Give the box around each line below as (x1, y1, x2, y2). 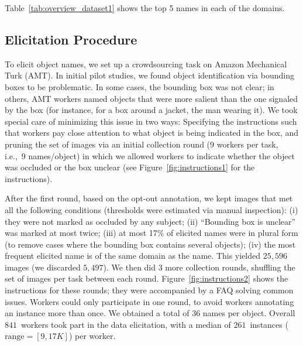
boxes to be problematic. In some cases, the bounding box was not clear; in (5, 80, 274, 93)
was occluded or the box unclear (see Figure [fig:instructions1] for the (5, 161, 255, 173)
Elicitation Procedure (5, 30, 137, 48)
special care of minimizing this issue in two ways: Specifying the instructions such (5, 115, 297, 127)
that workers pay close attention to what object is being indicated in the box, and (5, 126, 298, 139)
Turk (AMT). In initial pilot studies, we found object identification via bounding (5, 69, 294, 81)
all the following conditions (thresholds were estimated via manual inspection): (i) (5, 203, 298, 215)
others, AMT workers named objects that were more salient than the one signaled (5, 92, 298, 104)
